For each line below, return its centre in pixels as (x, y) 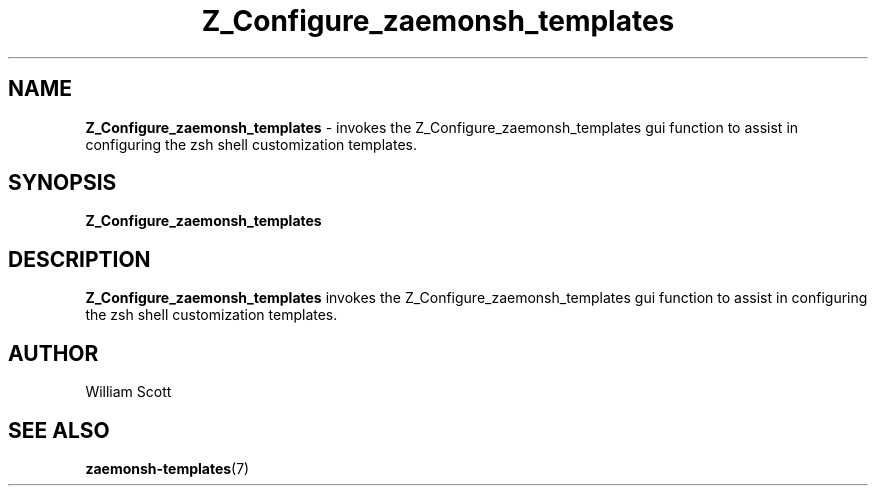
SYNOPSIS (62, 183)
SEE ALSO (59, 430)
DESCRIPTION (79, 259)
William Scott (128, 392)
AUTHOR (53, 353)
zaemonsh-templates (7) (167, 468)
